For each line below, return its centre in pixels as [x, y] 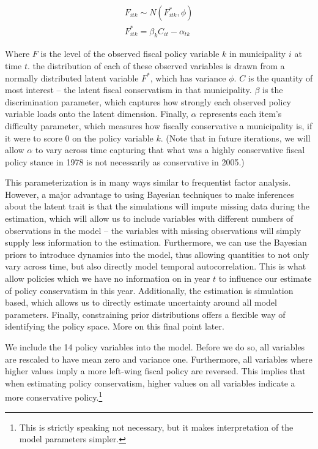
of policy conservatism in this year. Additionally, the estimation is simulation [149, 290]
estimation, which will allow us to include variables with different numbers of [149, 218]
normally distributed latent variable [72, 77]
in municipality [258, 54]
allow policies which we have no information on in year [108, 278]
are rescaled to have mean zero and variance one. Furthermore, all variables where [159, 359]
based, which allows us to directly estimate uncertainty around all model [141, 302]
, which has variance [188, 77]
